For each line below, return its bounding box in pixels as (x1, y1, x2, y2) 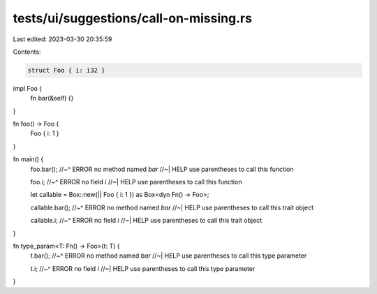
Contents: (13, 47, 41, 56)
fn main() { (13, 155, 44, 163)
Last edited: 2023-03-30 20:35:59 (13, 35, 112, 43)
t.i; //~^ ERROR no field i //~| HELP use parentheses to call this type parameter (30, 264, 256, 272)
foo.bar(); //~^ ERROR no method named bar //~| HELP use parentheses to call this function (30, 165, 294, 173)
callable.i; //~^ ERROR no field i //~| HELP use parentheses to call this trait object (30, 216, 262, 225)
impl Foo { (13, 84, 42, 92)
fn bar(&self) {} (30, 94, 74, 103)
